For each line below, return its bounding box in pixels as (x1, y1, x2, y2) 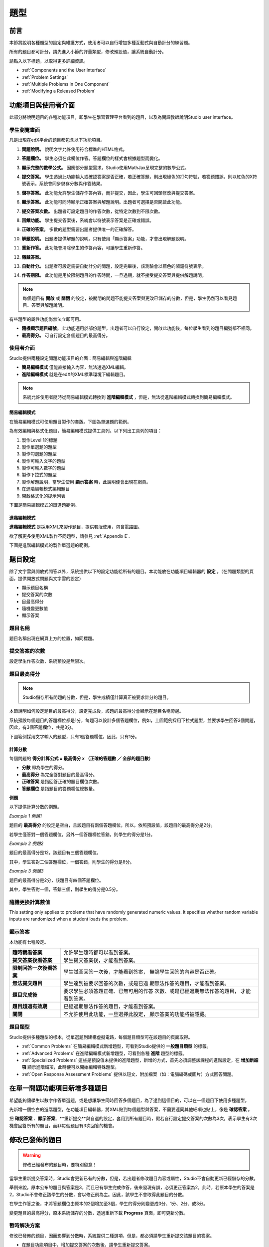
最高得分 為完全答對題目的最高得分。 (21, 771, 97, 778)
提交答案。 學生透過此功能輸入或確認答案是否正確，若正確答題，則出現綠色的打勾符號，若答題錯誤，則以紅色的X (21, 174, 253, 180)
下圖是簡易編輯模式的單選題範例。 (9, 502, 79, 508)
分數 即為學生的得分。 (21, 765, 67, 771)
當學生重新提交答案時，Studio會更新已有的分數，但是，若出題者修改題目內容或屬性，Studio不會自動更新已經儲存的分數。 (9, 1175, 259, 1181)
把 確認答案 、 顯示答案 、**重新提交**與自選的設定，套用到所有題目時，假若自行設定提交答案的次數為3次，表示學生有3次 (9, 1115, 258, 1122)
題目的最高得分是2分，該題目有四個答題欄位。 (9, 877, 104, 883)
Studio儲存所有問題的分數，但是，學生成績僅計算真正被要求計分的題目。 (22, 694, 171, 700)
